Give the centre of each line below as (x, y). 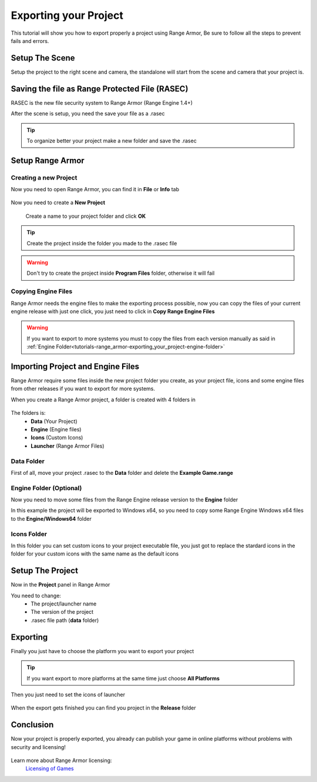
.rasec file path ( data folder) (65, 620)
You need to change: (36, 595)
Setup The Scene (43, 58)
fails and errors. (30, 41)
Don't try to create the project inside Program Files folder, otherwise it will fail (121, 273)
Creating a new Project (44, 178)
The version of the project (62, 612)
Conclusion (32, 725)
